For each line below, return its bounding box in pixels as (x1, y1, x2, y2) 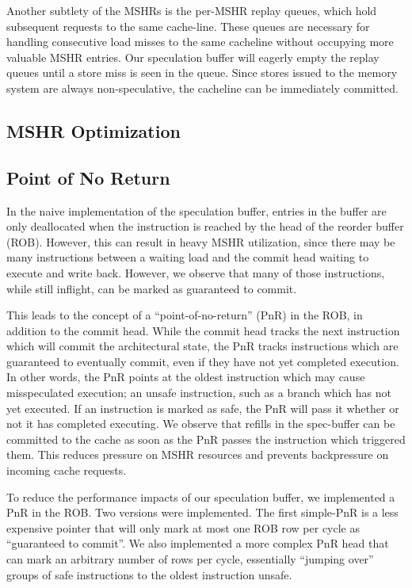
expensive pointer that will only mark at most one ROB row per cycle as (6, 519, 360, 536)
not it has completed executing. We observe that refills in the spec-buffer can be (6, 415, 395, 432)
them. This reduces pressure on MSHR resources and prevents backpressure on (6, 446, 389, 463)
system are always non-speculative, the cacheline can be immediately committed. (6, 79, 399, 96)
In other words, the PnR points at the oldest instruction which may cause (6, 368, 365, 385)
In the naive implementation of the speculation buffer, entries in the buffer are (6, 202, 387, 219)
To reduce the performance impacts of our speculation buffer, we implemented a (6, 488, 395, 505)
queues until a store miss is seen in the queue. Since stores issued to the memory (6, 64, 398, 81)
